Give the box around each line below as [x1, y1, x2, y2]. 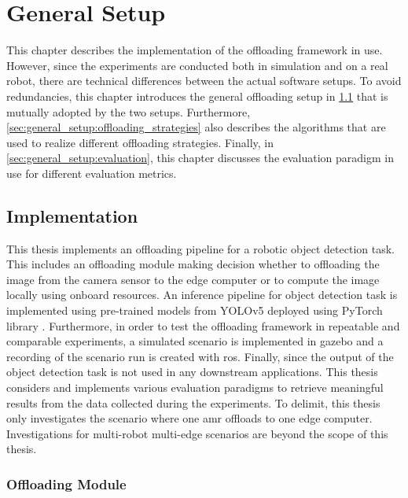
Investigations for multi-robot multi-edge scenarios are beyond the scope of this [6, 425, 388, 441]
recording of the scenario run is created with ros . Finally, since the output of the [6, 348, 394, 364]
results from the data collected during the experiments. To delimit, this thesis [6, 394, 380, 411]
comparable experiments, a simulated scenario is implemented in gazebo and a [6, 333, 384, 349]
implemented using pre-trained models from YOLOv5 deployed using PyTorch [6, 302, 383, 319]
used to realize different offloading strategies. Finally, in [6, 134, 274, 150]
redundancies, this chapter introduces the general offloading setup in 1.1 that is [6, 87, 388, 104]
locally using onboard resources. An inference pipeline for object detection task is [6, 286, 398, 303]
